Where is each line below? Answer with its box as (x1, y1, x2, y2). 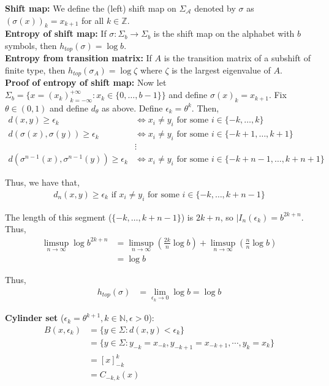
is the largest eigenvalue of (172, 64, 271, 77)
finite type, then (5, 64, 66, 77)
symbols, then (5, 39, 57, 51)
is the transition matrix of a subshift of (164, 51, 311, 64)
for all (81, 13, 104, 26)
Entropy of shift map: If (5, 27, 107, 40)
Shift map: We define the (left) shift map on (5, 2, 176, 14)
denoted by (194, 2, 236, 14)
